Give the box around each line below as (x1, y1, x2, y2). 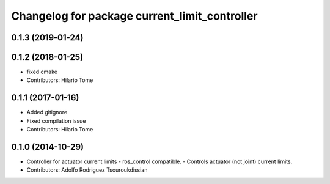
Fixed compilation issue (26, 117, 86, 125)
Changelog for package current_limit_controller (11, 9, 258, 23)
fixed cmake (26, 68, 58, 76)
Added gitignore (26, 109, 67, 116)
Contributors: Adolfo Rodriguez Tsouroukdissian (26, 166, 148, 174)
